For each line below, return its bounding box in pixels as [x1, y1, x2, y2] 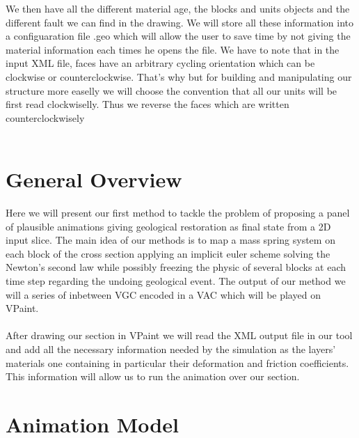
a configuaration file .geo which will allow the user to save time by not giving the [6, 29, 351, 43]
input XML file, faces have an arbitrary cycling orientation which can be [6, 56, 315, 70]
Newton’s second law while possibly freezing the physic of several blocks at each [6, 260, 346, 274]
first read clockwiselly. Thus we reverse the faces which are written [6, 97, 289, 111]
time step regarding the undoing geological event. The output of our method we [6, 274, 346, 288]
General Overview [6, 165, 182, 194]
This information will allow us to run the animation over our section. [6, 369, 300, 384]
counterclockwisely [6, 110, 85, 125]
